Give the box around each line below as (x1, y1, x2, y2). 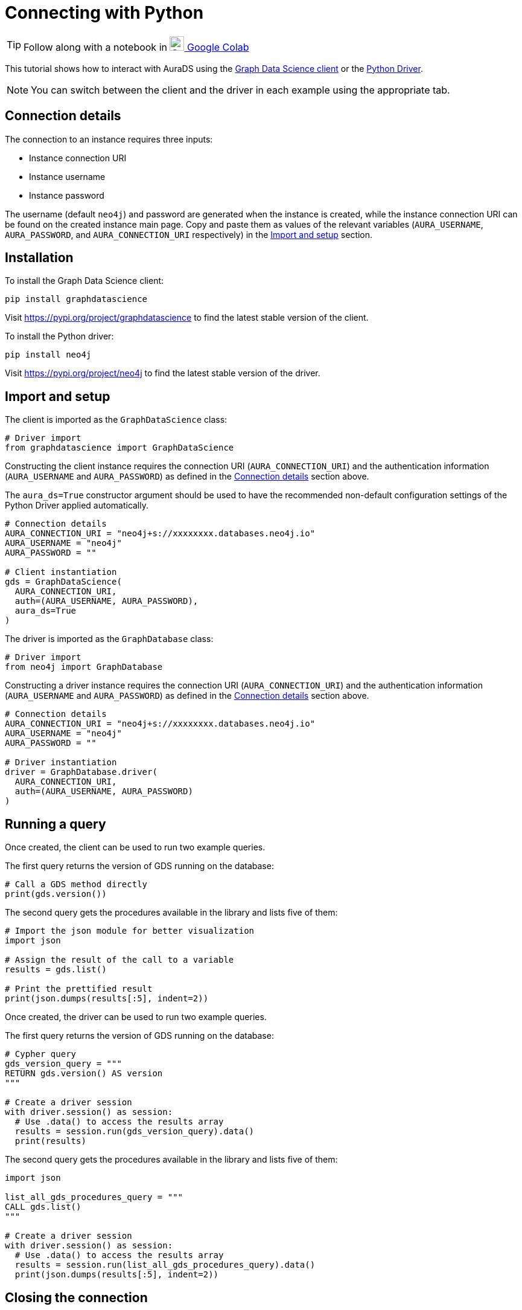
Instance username (29, 171, 106, 182)
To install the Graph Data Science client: (5, 275, 164, 286)
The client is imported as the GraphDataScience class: (5, 414, 228, 425)
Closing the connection (5, 1289, 148, 1305)
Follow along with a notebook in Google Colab (24, 40, 249, 53)
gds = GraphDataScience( (5, 577, 122, 587)
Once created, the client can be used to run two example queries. (5, 842, 266, 853)
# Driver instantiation (5, 757, 117, 768)
